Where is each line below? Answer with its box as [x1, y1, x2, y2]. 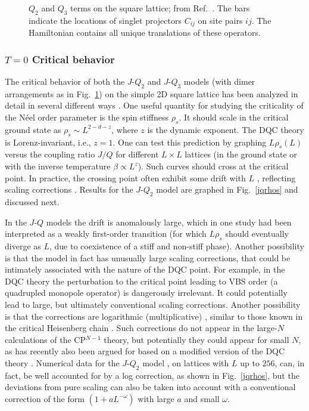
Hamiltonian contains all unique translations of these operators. [29, 26, 261, 39]
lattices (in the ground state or [185, 148, 297, 160]
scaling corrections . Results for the [5, 183, 133, 196]
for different [116, 148, 159, 160]
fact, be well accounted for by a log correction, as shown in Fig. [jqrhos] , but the [5, 369, 299, 381]
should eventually [225, 227, 289, 240]
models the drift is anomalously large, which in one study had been [46, 215, 292, 228]
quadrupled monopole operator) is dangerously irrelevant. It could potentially [5, 286, 288, 299]
